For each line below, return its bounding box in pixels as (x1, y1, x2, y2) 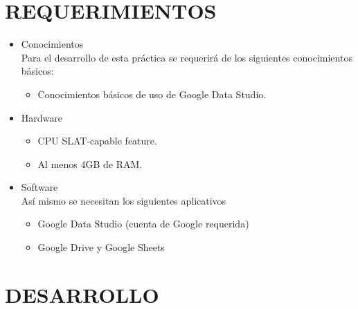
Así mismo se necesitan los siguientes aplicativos (21, 193, 226, 207)
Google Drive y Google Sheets (37, 240, 165, 254)
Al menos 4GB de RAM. (37, 156, 143, 171)
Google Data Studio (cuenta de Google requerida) (37, 216, 249, 231)
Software (21, 180, 58, 194)
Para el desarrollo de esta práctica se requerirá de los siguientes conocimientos (21, 50, 352, 64)
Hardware (21, 110, 62, 124)
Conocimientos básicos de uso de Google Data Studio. (37, 86, 267, 101)
